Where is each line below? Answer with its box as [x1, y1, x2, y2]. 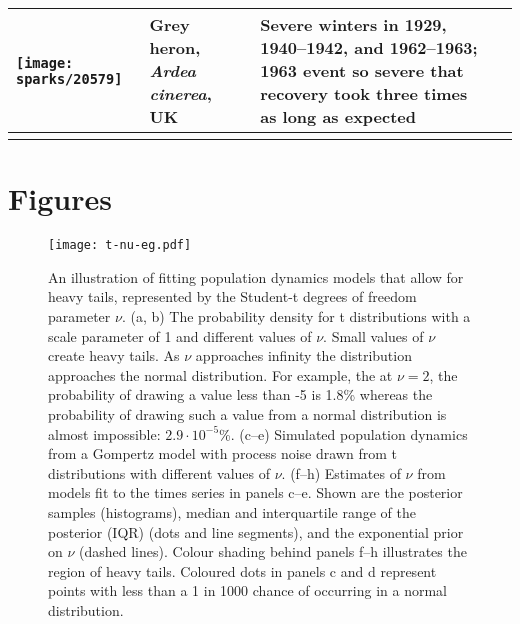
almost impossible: [48, 423, 161, 444]
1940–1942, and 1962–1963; [260, 36, 478, 59]
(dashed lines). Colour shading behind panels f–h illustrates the [79, 541, 467, 562]
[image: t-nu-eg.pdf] [48, 238, 192, 253]
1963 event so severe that [260, 59, 464, 82]
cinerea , [149, 82, 212, 105]
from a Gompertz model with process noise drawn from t [48, 443, 397, 464]
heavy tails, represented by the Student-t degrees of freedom [48, 286, 417, 307]
